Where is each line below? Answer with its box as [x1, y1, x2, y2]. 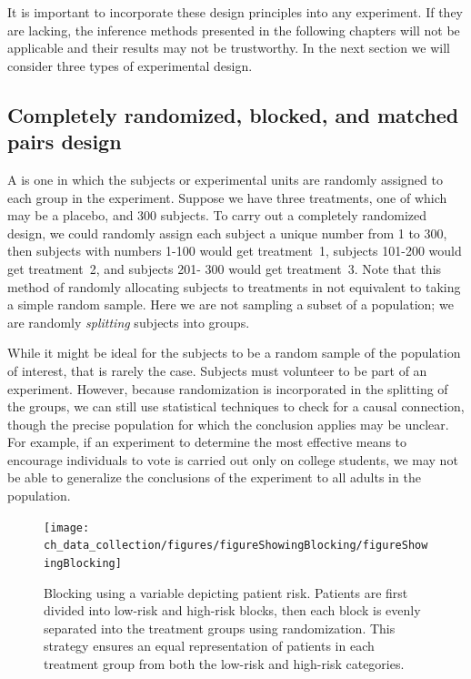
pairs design [7, 127, 122, 156]
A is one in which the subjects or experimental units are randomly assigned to [7, 169, 443, 188]
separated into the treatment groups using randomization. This [44, 618, 396, 637]
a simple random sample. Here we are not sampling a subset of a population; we [7, 295, 454, 314]
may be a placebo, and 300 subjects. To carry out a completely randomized [7, 206, 427, 225]
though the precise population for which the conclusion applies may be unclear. [7, 414, 449, 433]
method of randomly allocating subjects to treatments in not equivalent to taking [7, 277, 461, 296]
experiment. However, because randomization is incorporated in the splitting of [7, 379, 448, 398]
